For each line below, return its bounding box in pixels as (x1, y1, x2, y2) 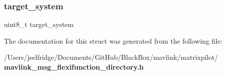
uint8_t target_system (4, 19, 74, 29)
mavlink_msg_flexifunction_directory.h (4, 62, 144, 72)
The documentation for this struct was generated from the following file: (4, 35, 223, 46)
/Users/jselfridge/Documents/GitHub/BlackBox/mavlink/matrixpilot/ (4, 52, 218, 62)
